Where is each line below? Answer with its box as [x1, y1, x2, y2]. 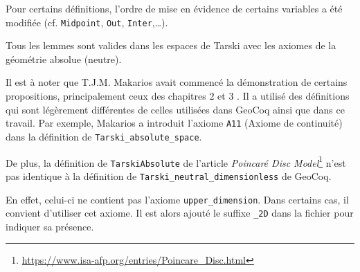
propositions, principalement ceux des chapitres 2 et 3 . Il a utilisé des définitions [6, 89, 350, 103]
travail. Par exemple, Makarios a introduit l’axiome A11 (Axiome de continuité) [6, 116, 343, 130]
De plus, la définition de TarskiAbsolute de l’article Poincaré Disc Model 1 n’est [6, 153, 346, 170]
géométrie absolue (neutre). [6, 51, 122, 66]
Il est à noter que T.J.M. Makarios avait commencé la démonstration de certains [6, 75, 348, 89]
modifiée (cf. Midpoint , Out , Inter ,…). [6, 15, 168, 29]
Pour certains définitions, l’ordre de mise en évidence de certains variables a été [6, 1, 343, 15]
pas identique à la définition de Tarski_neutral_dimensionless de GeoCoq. [6, 168, 332, 183]
